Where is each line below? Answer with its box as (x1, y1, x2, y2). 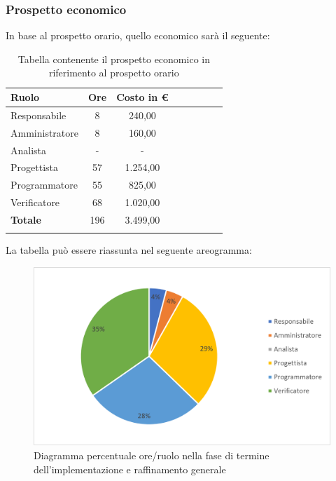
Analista (10, 142, 47, 157)
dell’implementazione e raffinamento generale (34, 461, 226, 476)
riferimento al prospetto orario (48, 65, 179, 80)
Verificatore (10, 195, 60, 210)
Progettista (10, 160, 58, 175)
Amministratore (10, 125, 78, 140)
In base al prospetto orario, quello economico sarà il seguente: (6, 28, 270, 43)
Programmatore (10, 177, 78, 192)
